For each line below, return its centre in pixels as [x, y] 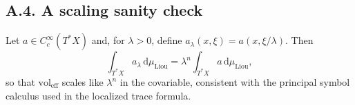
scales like [83, 82]
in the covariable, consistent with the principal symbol [235, 82]
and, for [108, 40]
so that [20, 82]
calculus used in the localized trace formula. [98, 95]
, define [167, 40]
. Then [299, 40]
